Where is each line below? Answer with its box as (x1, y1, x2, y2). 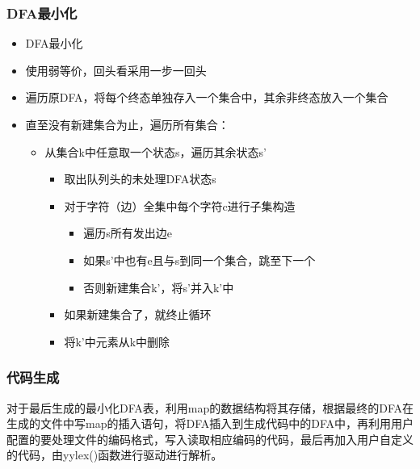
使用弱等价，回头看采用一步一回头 (25, 61, 207, 78)
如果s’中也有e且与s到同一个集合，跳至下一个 (83, 251, 316, 268)
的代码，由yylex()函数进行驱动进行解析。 (6, 446, 223, 463)
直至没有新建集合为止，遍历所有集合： (25, 116, 229, 132)
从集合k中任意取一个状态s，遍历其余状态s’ (44, 143, 267, 160)
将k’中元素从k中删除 (64, 333, 170, 350)
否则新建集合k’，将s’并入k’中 (83, 278, 234, 295)
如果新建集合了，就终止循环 (64, 306, 212, 323)
